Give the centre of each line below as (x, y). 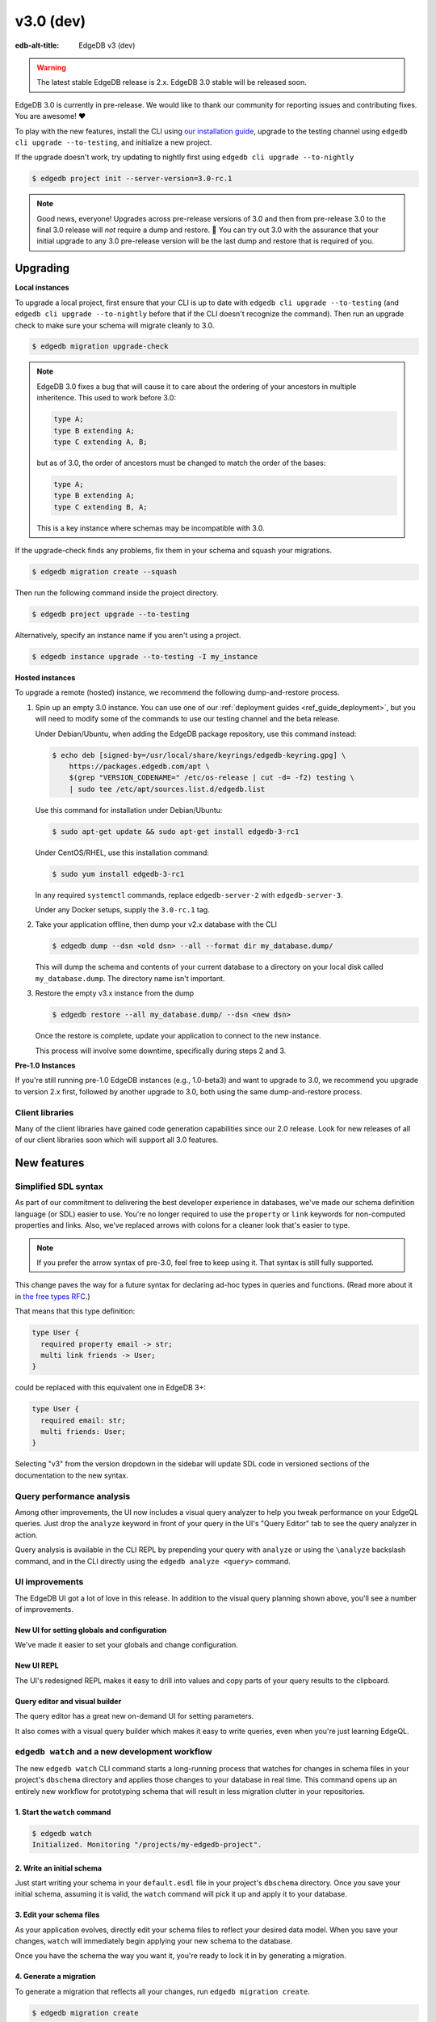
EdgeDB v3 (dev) (107, 45)
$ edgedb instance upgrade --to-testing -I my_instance (145, 657)
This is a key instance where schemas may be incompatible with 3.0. (151, 528)
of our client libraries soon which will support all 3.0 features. (117, 1140)
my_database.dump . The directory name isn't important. (130, 978)
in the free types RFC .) (52, 1296)
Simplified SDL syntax (59, 1187)
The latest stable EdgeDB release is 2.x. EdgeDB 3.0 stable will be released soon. (172, 82)
